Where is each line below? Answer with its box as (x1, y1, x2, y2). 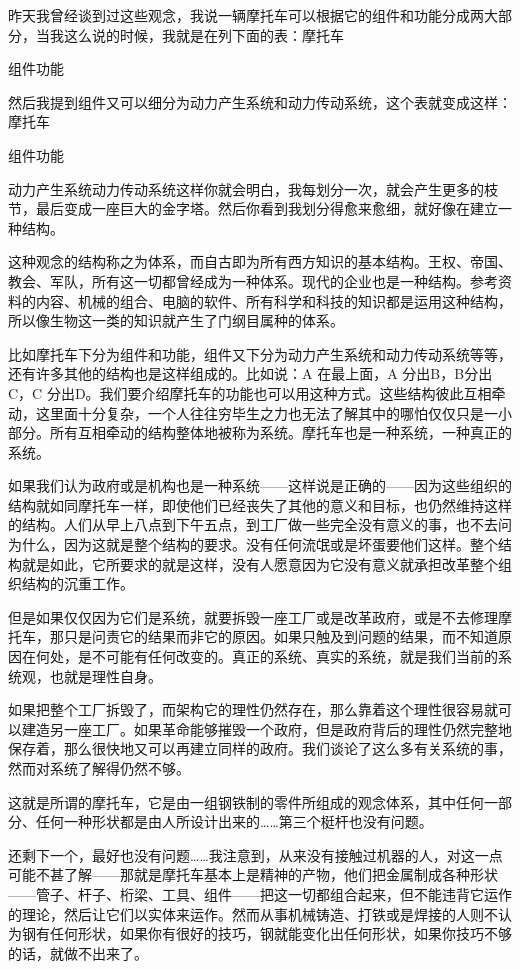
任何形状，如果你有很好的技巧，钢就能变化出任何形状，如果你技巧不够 (49, 923, 512, 944)
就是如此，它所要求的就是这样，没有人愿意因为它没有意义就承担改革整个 (21, 553, 498, 574)
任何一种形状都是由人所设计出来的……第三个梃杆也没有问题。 (35, 811, 433, 832)
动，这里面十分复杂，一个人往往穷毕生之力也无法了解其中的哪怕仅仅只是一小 (8, 402, 512, 423)
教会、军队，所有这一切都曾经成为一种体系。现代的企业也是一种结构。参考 (8, 270, 498, 291)
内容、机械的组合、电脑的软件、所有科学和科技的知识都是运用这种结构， (35, 290, 512, 311)
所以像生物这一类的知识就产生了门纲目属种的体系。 (8, 310, 344, 331)
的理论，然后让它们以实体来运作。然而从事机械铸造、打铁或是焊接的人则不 (8, 903, 498, 924)
